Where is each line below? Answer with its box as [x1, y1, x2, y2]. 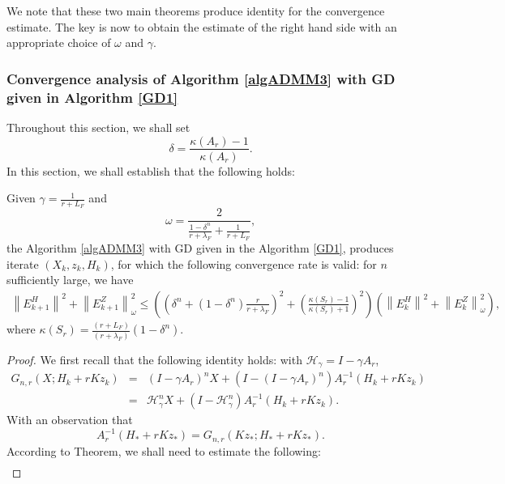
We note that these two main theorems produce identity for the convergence [6, 2, 385, 19]
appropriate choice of [6, 34, 111, 51]
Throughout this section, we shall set [6, 118, 190, 135]
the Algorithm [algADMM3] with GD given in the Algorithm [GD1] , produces [6, 240, 394, 257]
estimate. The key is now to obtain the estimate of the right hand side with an [6, 18, 397, 35]
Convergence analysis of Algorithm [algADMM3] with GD [6, 68, 396, 88]
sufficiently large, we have [6, 271, 134, 288]
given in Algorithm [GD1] [6, 87, 178, 107]
